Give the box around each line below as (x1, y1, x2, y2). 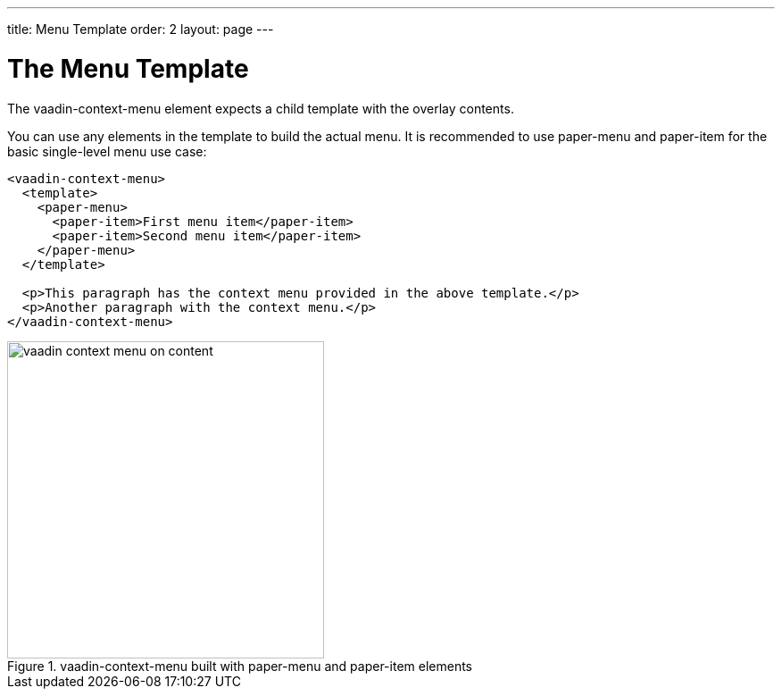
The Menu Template (7, 53, 249, 84)
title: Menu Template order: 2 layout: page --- (7, 21, 274, 37)
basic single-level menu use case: (7, 143, 207, 159)
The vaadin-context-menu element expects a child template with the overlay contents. (7, 100, 514, 116)
